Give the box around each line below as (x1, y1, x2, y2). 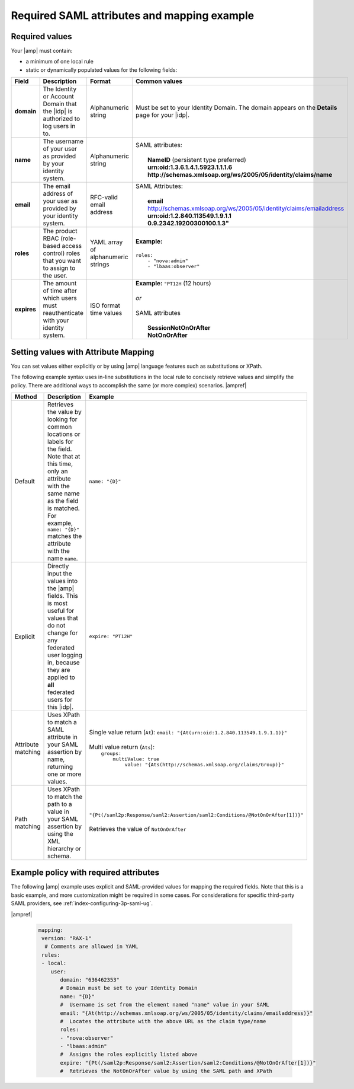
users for (47, 695, 73, 703)
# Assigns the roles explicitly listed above (60, 1051, 198, 1058)
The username (43, 137, 84, 145)
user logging (47, 651, 83, 659)
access (62, 242, 82, 250)
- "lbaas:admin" (60, 1043, 108, 1050)
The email (43, 182, 70, 190)
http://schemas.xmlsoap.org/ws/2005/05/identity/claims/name (147, 171, 333, 179)
